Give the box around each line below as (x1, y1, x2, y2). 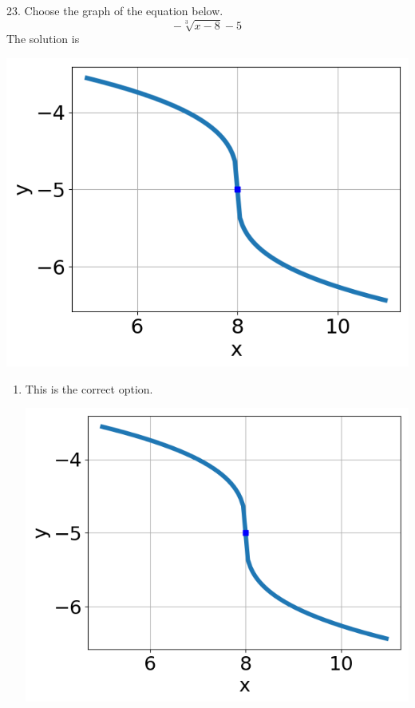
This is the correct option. (25, 380, 153, 397)
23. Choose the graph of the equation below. (6, 2, 223, 18)
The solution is (6, 30, 80, 47)
